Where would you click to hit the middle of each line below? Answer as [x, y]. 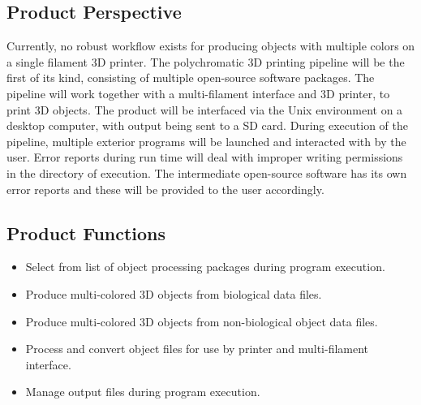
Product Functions [86, 233]
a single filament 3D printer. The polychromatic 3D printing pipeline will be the [206, 61]
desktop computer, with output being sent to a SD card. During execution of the [207, 125]
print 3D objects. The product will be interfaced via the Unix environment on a [205, 109]
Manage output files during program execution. [143, 392]
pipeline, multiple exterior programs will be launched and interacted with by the [206, 141]
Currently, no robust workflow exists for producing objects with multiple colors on [211, 46]
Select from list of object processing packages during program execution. [205, 267]
